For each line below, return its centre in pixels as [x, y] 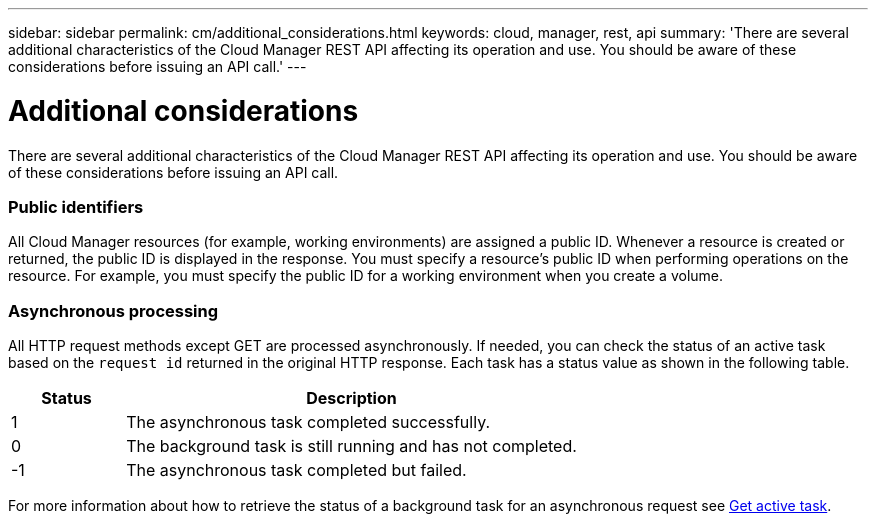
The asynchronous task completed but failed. [296, 470]
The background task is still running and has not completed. [351, 446]
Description [351, 398]
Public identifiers [76, 206]
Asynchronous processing [113, 310]
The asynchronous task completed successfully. [308, 422]
